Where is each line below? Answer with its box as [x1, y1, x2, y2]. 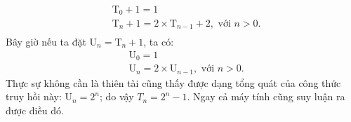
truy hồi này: [6, 89, 62, 104]
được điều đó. [6, 102, 64, 117]
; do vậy [99, 89, 134, 104]
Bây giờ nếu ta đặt [6, 34, 86, 48]
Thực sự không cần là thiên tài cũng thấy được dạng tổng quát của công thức [6, 75, 341, 90]
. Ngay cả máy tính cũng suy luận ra [187, 89, 345, 104]
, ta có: [143, 34, 174, 48]
